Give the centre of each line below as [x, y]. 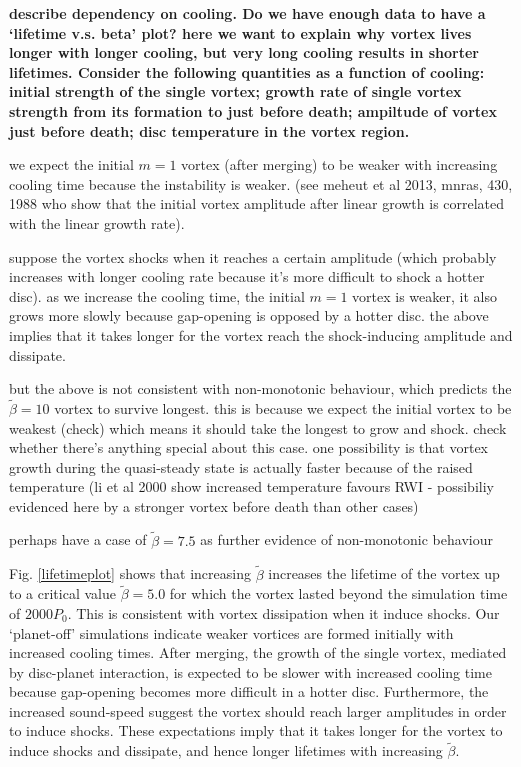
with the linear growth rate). [97, 222]
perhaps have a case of [78, 539]
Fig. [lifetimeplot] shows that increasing [130, 573]
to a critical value [62, 593]
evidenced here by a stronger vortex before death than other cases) [214, 505]
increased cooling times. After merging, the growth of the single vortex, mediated [258, 652]
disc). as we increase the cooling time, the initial [157, 295]
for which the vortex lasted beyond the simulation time [338, 593]
